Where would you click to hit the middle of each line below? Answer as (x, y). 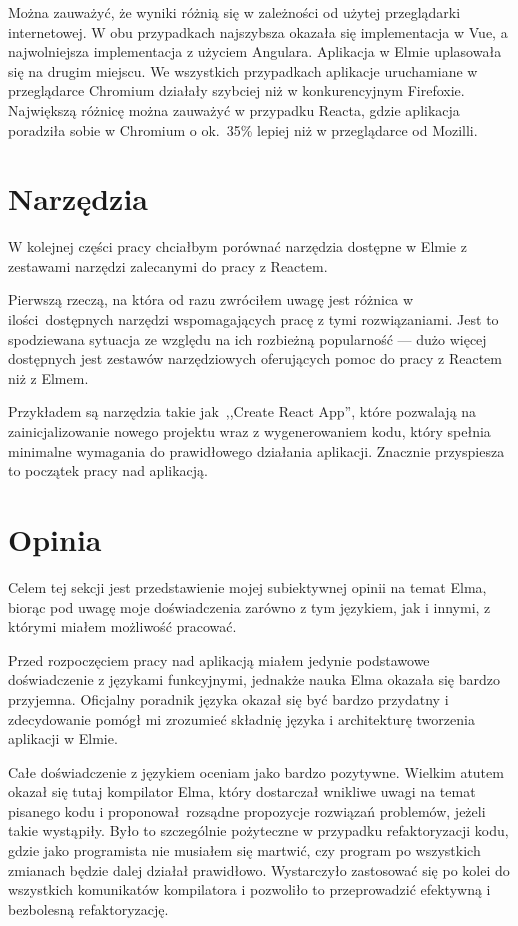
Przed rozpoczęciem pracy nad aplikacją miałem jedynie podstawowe (219, 659)
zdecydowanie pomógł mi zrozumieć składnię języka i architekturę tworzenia (241, 718)
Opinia (55, 539)
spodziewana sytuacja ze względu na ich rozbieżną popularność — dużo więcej (247, 338)
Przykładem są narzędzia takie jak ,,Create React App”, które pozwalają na (242, 411)
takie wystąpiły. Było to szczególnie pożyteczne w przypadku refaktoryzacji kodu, (258, 830)
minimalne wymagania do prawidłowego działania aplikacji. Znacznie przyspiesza (256, 450)
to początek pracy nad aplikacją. (108, 470)
